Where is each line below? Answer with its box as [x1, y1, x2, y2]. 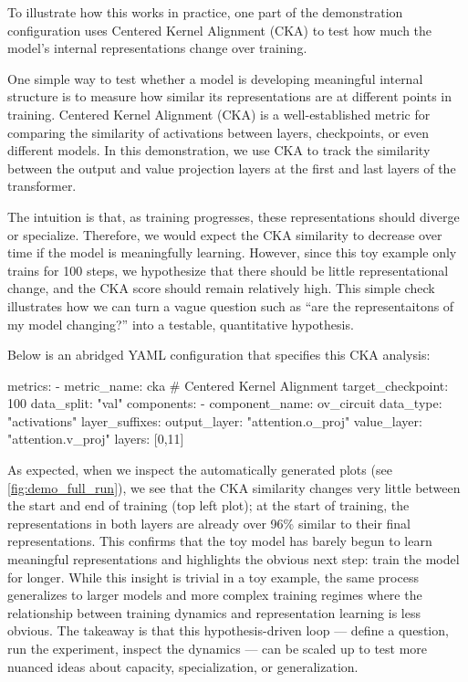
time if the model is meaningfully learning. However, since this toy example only [7, 243, 457, 262]
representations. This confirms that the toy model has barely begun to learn [7, 531, 432, 551]
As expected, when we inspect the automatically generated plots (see [7, 460, 392, 479]
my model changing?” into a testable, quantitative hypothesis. [7, 314, 354, 333]
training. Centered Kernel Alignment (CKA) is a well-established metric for [7, 104, 431, 123]
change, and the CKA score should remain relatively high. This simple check [7, 278, 435, 298]
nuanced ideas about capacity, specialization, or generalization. [7, 656, 359, 676]
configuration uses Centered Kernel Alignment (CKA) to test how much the [7, 20, 432, 39]
